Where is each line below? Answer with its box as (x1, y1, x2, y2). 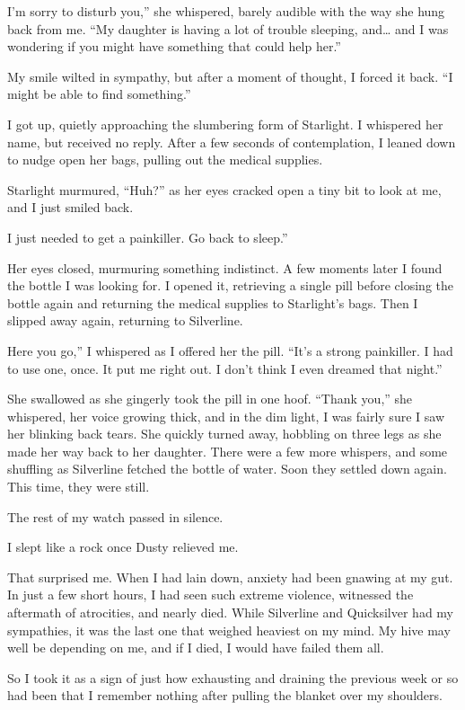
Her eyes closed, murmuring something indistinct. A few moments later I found (7, 258, 443, 277)
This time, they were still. (7, 477, 150, 496)
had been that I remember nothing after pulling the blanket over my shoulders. (7, 686, 443, 705)
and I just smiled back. (7, 198, 134, 217)
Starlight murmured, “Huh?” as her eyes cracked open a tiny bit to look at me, (7, 180, 442, 199)
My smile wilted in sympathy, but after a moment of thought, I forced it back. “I (7, 67, 453, 85)
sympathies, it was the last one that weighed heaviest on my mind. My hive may (7, 620, 451, 639)
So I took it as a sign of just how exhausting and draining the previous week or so (7, 668, 459, 687)
